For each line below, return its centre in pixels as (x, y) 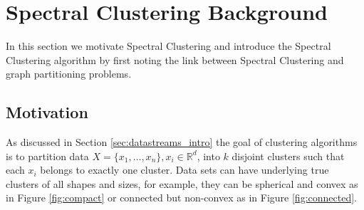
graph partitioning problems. (69, 74)
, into (208, 156)
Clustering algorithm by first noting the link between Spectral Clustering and (175, 59)
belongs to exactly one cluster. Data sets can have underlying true (184, 170)
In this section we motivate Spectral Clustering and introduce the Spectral (168, 46)
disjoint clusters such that (288, 156)
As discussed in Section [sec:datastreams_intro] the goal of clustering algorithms (182, 142)
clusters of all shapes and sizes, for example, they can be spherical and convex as (182, 183)
